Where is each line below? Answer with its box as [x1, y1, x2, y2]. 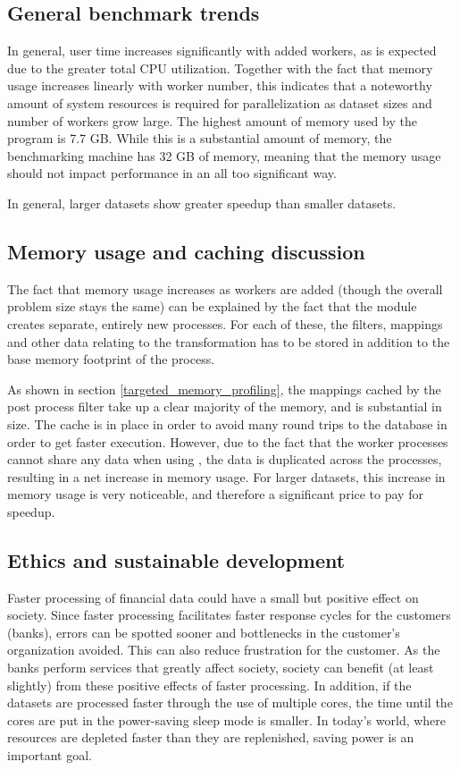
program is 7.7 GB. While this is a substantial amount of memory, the [7, 129, 392, 148]
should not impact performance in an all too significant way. [7, 164, 337, 182]
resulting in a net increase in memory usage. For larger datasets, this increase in [7, 467, 446, 486]
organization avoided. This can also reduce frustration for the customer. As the [7, 640, 440, 659]
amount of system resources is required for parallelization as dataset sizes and [7, 93, 432, 112]
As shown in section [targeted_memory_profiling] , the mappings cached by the [7, 379, 441, 398]
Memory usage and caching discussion [7, 237, 365, 265]
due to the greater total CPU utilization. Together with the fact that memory [7, 58, 433, 77]
